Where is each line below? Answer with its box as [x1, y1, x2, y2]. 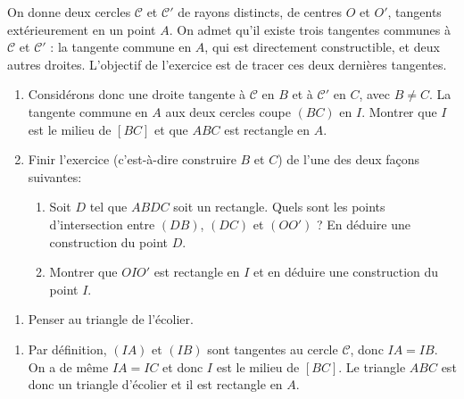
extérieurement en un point [7, 20, 156, 38]
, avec [359, 85, 390, 104]
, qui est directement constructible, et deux [204, 37, 440, 56]
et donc [162, 357, 203, 376]
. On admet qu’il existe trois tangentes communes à [169, 20, 452, 38]
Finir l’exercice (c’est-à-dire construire [28, 150, 236, 169]
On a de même [28, 357, 109, 376]
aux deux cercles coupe [165, 102, 291, 121]
